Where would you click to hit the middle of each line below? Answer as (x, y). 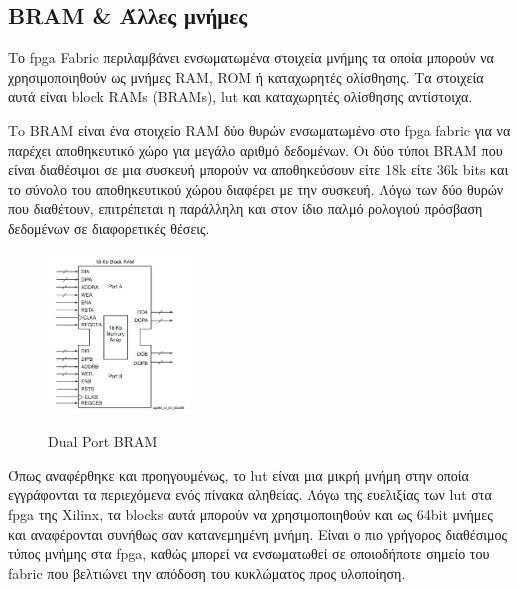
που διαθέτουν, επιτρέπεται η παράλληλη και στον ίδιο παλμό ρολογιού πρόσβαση (245, 208)
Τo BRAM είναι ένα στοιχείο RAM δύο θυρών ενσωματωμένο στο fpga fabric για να (259, 129)
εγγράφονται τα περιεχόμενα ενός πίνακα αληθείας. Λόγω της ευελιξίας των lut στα (250, 494)
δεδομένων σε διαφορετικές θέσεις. (109, 227)
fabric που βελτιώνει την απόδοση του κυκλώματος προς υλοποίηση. (207, 572)
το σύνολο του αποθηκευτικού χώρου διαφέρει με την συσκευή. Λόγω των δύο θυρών (256, 188)
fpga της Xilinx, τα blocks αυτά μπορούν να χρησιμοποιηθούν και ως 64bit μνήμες (250, 513)
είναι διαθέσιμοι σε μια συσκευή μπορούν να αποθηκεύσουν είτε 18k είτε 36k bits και (258, 169)
